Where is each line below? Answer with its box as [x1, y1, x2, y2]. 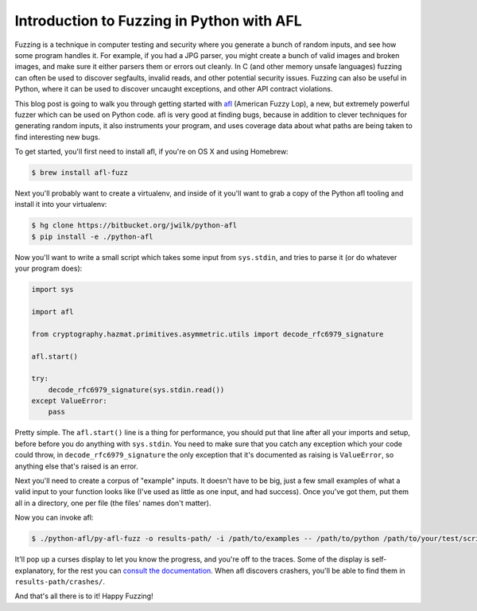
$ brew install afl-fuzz [31, 168, 129, 177]
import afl [31, 307, 74, 316]
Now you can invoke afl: [14, 513, 94, 523]
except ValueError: [31, 396, 107, 406]
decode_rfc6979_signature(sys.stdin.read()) [48, 385, 225, 394]
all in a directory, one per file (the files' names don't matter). [14, 498, 211, 508]
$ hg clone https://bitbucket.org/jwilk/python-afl [31, 221, 238, 230]
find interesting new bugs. [14, 132, 101, 142]
